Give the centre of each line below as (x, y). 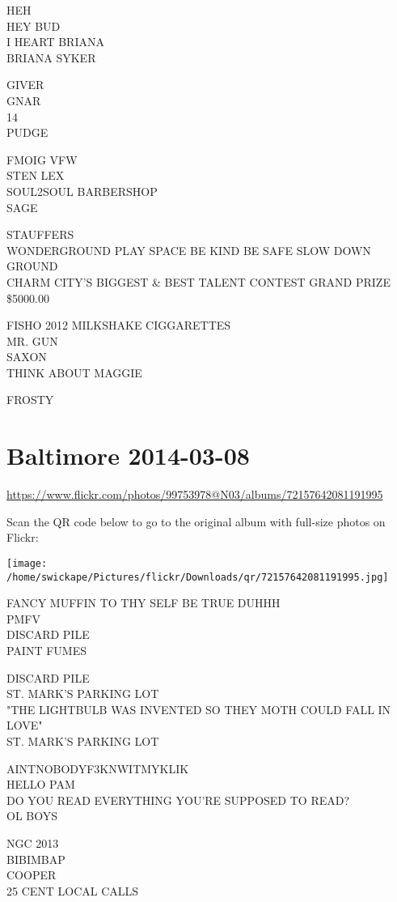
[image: (27, 563)
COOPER (32, 875)
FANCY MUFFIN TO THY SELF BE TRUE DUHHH (144, 603)
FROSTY (30, 400)
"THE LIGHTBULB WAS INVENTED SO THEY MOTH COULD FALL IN (199, 709)
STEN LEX (36, 175)
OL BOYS (32, 816)
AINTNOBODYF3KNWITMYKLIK (98, 768)
